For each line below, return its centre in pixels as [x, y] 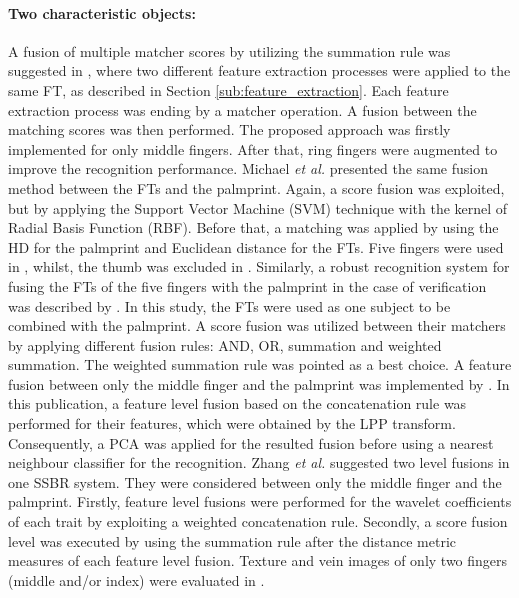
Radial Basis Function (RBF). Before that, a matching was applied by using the [253, 227]
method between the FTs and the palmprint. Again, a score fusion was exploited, [256, 187]
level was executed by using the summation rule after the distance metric [232, 540]
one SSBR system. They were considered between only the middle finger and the [255, 481]
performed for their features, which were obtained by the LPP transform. [232, 423]
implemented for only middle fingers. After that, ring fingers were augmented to [253, 148]
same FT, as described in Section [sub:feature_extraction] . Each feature [228, 89]
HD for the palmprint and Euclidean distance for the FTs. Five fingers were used [256, 246]
